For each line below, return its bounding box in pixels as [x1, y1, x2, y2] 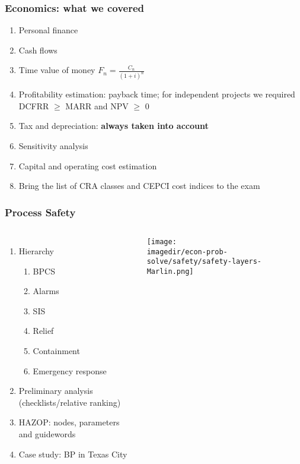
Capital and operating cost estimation [18, 159, 157, 172]
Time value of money [18, 64, 95, 76]
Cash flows [18, 43, 58, 56]
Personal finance [18, 24, 78, 36]
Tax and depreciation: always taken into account [18, 119, 209, 132]
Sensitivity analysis [18, 140, 88, 152]
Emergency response [33, 364, 107, 377]
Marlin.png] [146, 267, 194, 276]
